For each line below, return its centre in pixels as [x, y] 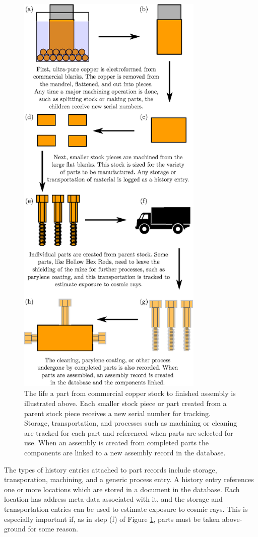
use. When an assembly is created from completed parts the [117, 443]
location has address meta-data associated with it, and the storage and [113, 499]
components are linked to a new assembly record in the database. [125, 452]
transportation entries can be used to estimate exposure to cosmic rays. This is [126, 509]
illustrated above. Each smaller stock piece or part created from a [125, 403]
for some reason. [53, 529]
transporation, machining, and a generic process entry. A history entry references [129, 479]
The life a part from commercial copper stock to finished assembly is [130, 393]
